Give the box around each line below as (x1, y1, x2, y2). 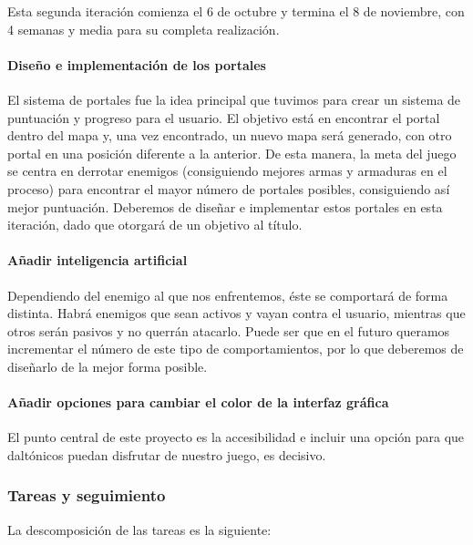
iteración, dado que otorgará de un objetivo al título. (7, 215, 303, 234)
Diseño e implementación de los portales (7, 55, 266, 74)
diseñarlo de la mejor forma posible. (7, 356, 208, 375)
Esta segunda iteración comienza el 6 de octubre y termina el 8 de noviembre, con (7, 2, 465, 20)
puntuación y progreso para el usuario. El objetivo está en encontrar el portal (7, 108, 440, 127)
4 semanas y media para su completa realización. (7, 19, 280, 38)
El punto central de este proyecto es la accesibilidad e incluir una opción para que (7, 427, 465, 447)
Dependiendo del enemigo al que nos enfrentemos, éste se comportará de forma (7, 285, 448, 304)
